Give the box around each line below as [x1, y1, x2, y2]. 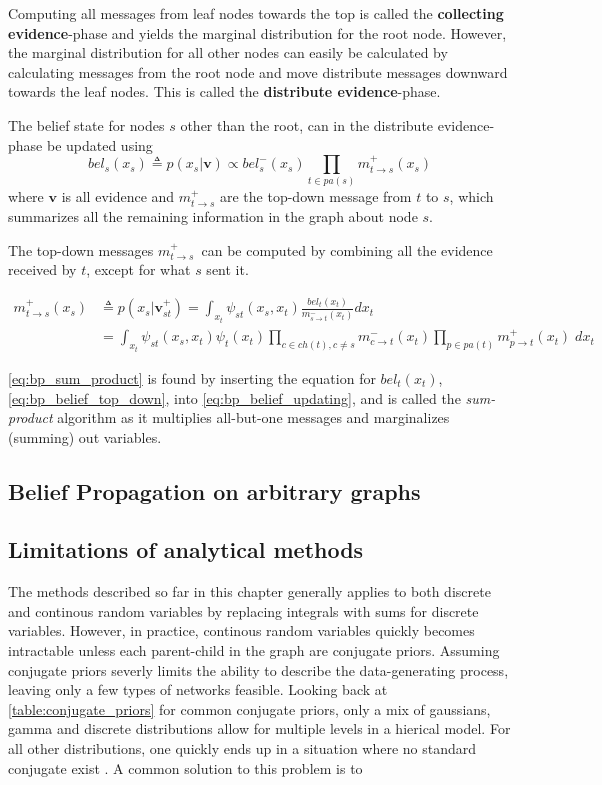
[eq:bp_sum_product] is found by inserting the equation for [8, 367, 376, 388]
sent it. [206, 259, 249, 280]
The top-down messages [8, 239, 154, 260]
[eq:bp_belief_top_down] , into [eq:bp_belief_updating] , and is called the [8, 387, 461, 408]
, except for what [86, 259, 191, 280]
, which [449, 186, 494, 207]
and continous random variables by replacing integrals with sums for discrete [8, 600, 479, 621]
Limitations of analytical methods [8, 534, 364, 565]
